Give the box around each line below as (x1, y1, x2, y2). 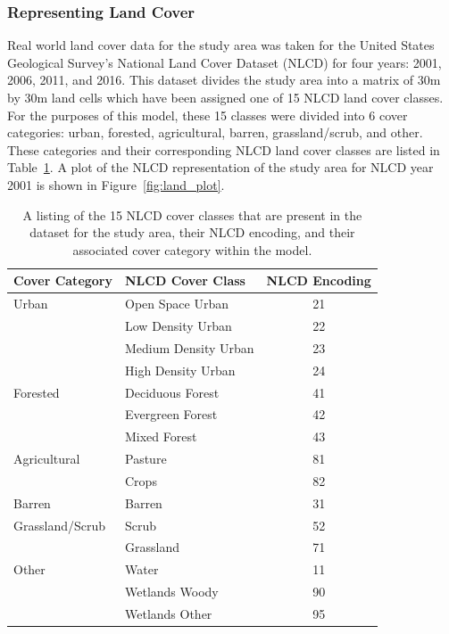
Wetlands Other (125, 605, 212, 622)
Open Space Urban (125, 294, 229, 313)
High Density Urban (125, 360, 236, 379)
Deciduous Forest (125, 383, 220, 401)
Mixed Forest (125, 427, 197, 446)
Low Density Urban (125, 317, 232, 335)
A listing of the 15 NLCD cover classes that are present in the (22, 205, 362, 224)
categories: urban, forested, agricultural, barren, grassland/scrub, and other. (7, 123, 423, 142)
